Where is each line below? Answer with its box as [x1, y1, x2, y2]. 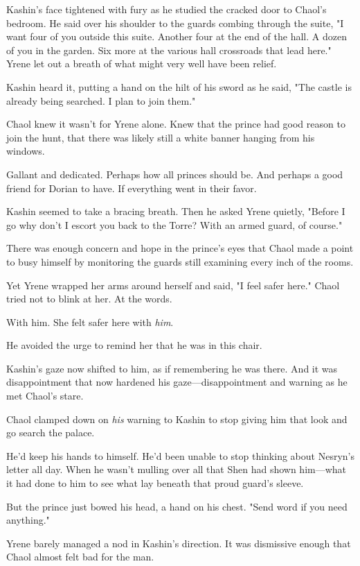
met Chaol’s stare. [6, 388, 84, 403]
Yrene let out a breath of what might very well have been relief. [6, 56, 277, 71]
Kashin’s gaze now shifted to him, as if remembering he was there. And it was [6, 361, 338, 375]
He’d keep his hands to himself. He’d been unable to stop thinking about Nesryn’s [6, 448, 354, 463]
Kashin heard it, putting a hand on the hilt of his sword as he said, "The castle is [6, 79, 352, 94]
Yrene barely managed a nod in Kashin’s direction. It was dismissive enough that [6, 535, 351, 550]
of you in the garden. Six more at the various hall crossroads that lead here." [6, 42, 332, 57]
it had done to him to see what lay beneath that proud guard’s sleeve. [6, 476, 304, 490]
